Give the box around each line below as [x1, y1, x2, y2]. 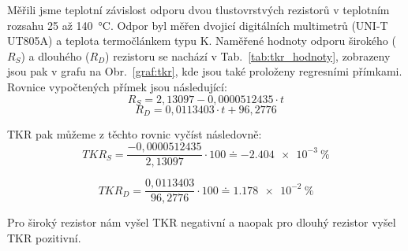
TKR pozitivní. [7, 229, 81, 245]
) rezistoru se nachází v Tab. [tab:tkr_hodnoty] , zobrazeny [105, 47, 391, 64]
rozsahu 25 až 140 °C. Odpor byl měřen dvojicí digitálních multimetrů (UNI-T [7, 17, 388, 33]
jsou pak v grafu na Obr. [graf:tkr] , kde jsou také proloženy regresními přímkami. [7, 63, 402, 79]
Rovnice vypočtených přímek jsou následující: [7, 78, 227, 94]
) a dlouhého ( [21, 47, 90, 64]
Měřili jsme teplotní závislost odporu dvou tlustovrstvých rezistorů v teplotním [7, 2, 390, 17]
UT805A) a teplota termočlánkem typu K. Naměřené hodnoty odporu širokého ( [7, 32, 396, 49]
